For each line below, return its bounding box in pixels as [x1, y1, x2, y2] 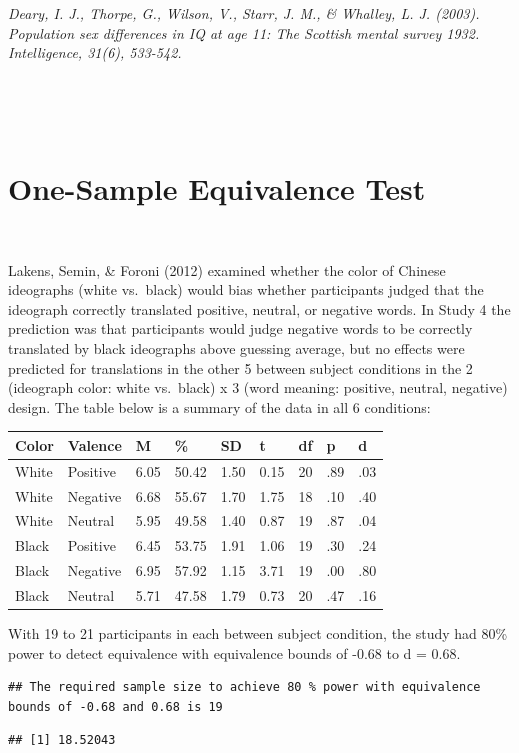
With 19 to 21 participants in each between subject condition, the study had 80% [8, 623, 508, 644]
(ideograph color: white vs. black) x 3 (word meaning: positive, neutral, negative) [8, 377, 508, 398]
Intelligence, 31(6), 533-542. [8, 42, 182, 63]
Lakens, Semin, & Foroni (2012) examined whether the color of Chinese [8, 259, 446, 280]
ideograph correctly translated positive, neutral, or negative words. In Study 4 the [8, 298, 511, 319]
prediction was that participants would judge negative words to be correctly [8, 318, 473, 339]
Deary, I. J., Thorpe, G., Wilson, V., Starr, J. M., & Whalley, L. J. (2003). [8, 3, 480, 23]
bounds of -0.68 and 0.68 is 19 [8, 699, 223, 714]
